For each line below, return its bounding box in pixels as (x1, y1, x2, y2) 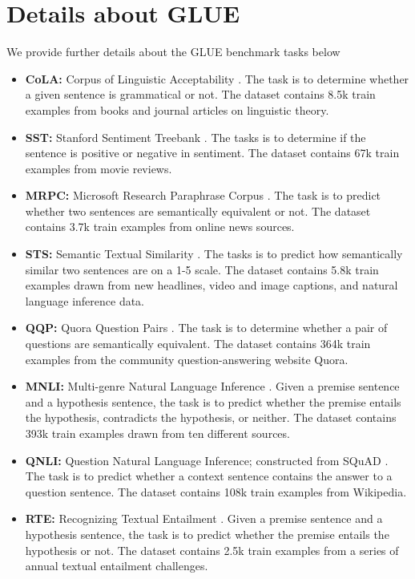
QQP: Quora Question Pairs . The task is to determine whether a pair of (25, 319, 388, 336)
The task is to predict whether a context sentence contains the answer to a (25, 468, 393, 484)
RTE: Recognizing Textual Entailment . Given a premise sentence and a (25, 510, 383, 527)
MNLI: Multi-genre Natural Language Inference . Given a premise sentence (25, 378, 400, 395)
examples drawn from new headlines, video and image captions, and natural (25, 277, 398, 294)
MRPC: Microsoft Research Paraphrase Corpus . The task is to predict (25, 187, 381, 204)
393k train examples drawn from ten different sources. (25, 425, 290, 441)
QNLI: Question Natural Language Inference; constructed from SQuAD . (25, 451, 389, 468)
